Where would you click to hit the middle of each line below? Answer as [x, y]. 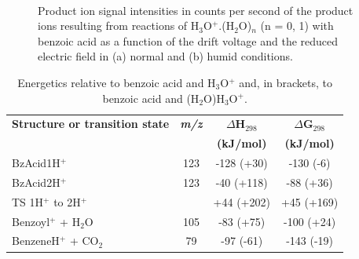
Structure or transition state [91, 124]
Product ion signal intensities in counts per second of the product [196, 10]
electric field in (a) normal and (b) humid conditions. [165, 56]
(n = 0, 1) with [297, 26]
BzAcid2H [36, 182]
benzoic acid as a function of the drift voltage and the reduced [188, 40]
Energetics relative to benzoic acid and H [117, 82]
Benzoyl [31, 221]
